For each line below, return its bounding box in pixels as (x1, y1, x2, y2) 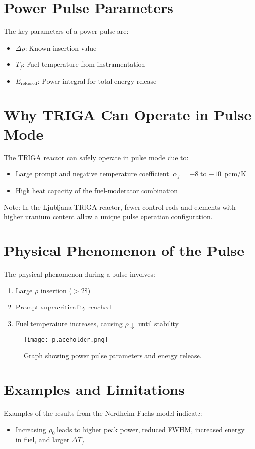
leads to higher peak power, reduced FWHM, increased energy (57, 424, 245, 434)
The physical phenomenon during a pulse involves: (4, 268, 155, 279)
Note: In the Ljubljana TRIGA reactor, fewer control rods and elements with (4, 201, 236, 212)
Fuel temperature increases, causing (15, 318, 123, 328)
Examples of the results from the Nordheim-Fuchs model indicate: (4, 407, 202, 418)
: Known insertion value (25, 42, 97, 53)
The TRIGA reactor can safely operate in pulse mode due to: (4, 152, 189, 162)
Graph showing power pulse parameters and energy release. (24, 350, 202, 361)
